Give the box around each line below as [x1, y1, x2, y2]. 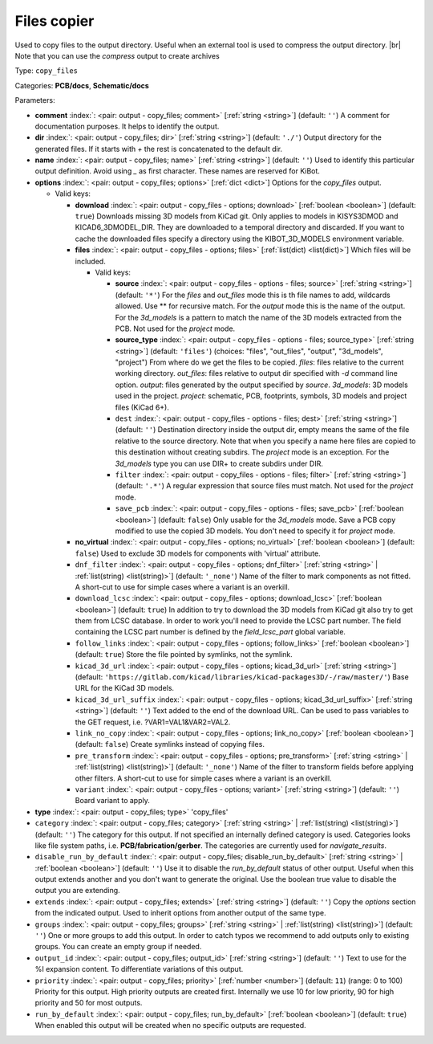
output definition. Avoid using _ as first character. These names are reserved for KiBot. [34, 166, 321, 176]
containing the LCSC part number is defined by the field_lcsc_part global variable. [75, 627, 346, 637]
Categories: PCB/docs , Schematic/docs [14, 80, 150, 90]
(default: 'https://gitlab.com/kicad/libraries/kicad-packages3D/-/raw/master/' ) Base [75, 672, 409, 682]
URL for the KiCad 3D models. [75, 683, 175, 693]
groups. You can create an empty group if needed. [34, 942, 202, 952]
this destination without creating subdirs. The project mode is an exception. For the [115, 447, 390, 457]
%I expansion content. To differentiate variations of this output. [34, 964, 244, 974]
